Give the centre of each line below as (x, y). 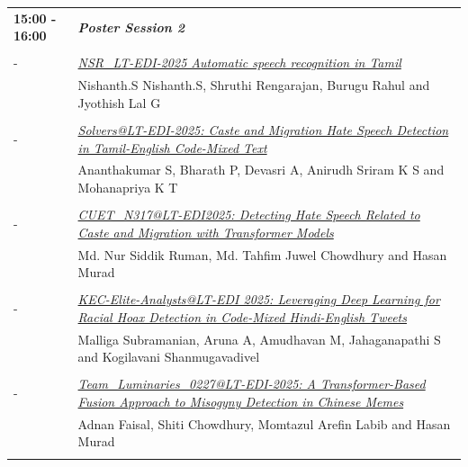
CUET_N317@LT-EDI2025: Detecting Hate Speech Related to (249, 215)
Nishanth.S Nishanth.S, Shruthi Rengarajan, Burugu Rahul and (254, 85)
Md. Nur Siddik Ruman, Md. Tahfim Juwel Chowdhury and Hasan (262, 254)
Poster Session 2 (131, 27)
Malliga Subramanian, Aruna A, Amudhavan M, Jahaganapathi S (259, 339)
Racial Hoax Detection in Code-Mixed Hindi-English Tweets (242, 316)
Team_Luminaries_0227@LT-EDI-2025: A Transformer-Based (252, 384)
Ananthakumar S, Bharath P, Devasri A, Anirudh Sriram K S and (261, 170)
